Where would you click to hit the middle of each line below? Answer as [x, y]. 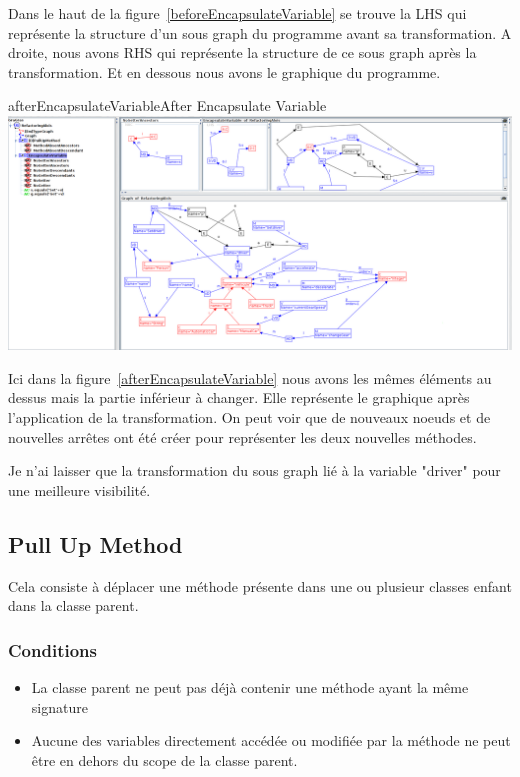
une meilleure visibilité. [79, 489]
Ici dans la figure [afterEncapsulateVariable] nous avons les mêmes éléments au [250, 377]
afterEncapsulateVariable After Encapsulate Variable [167, 105]
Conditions [52, 649]
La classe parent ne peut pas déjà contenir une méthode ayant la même [250, 687]
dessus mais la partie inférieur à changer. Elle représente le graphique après [239, 397]
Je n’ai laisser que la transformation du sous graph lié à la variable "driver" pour [254, 470]
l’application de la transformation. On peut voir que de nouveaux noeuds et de [249, 417]
